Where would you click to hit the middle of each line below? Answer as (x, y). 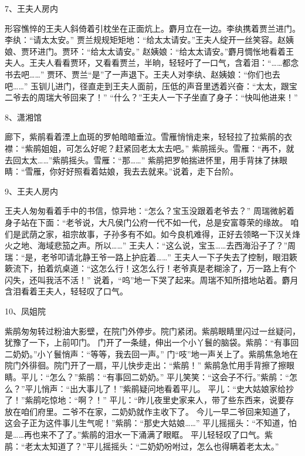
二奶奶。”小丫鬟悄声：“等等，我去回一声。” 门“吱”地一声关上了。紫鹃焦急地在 (151, 353)
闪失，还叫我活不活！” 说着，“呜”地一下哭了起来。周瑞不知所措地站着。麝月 (152, 279)
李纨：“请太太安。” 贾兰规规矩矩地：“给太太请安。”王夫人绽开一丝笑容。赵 (145, 40)
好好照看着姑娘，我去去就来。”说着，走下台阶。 (148, 171)
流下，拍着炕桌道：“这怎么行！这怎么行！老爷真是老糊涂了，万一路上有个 (154, 268)
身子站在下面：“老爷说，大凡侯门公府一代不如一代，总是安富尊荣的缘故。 (146, 222)
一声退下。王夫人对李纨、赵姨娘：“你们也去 (196, 74)
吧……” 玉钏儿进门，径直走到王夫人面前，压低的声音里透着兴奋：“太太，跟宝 (151, 85)
